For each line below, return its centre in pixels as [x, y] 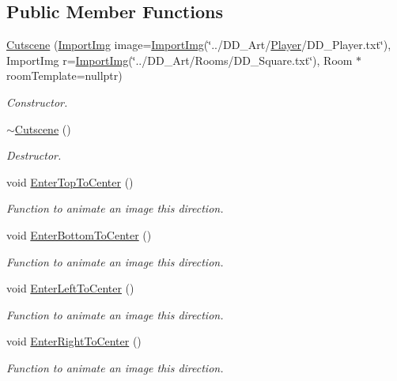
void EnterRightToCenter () [74, 341]
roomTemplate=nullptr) [64, 75]
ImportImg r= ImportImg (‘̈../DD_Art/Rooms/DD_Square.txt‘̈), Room [180, 60]
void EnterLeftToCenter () [70, 288]
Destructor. [34, 155]
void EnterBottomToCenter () [79, 234]
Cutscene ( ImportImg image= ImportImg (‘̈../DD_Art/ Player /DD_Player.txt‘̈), [199, 45]
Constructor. [37, 102]
